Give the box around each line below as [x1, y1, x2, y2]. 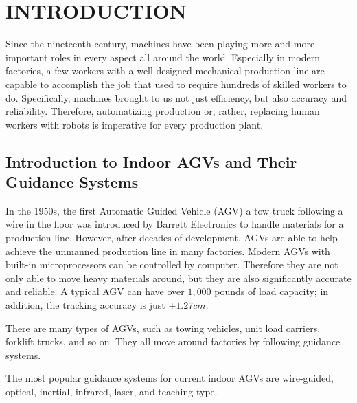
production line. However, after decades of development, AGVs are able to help [5, 230, 338, 245]
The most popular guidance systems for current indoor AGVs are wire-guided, [5, 371, 334, 385]
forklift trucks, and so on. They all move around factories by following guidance [5, 334, 341, 349]
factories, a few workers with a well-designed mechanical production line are [5, 63, 325, 78]
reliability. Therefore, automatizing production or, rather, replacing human [5, 104, 320, 118]
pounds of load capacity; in [214, 284, 329, 298]
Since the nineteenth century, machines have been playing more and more [5, 36, 315, 51]
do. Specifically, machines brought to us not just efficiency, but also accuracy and [5, 90, 347, 105]
